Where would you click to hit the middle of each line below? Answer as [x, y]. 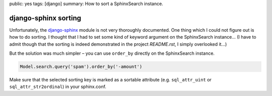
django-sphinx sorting [45, 18]
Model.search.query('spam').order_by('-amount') [81, 67]
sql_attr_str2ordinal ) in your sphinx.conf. [58, 87]
